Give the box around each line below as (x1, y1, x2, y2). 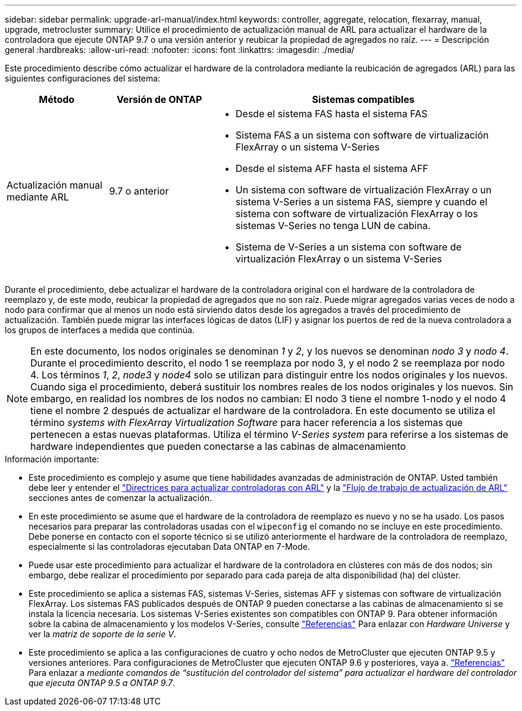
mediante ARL (7, 191, 69, 203)
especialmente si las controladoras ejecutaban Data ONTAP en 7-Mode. (29, 541, 310, 552)
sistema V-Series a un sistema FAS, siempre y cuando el (235, 196, 487, 208)
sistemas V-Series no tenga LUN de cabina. (235, 220, 431, 231)
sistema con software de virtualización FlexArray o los (235, 208, 478, 220)
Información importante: (5, 454, 99, 464)
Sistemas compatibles (312, 93, 415, 105)
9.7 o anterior (109, 185, 169, 197)
